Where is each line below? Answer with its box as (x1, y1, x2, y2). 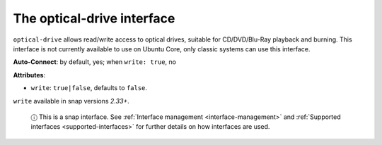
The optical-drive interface (13, 11, 175, 26)
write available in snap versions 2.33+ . (13, 96, 130, 105)
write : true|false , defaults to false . (30, 84, 148, 92)
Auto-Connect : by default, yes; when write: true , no (13, 58, 177, 66)
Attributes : (13, 70, 46, 79)
